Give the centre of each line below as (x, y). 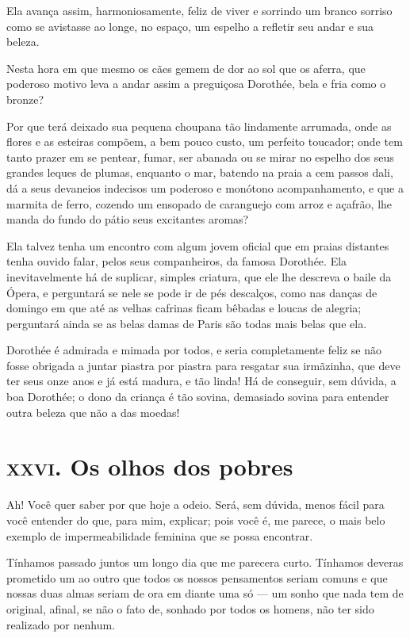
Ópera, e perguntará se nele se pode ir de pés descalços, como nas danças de (192, 292)
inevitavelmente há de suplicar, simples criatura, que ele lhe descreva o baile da (199, 276)
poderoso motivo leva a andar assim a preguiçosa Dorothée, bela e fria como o (196, 84)
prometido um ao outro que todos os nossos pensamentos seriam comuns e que (197, 577)
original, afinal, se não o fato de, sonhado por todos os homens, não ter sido (190, 608)
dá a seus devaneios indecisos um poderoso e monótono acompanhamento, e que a (205, 187)
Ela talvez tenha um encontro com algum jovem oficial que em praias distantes (198, 245)
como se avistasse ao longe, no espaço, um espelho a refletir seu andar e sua (190, 26)
